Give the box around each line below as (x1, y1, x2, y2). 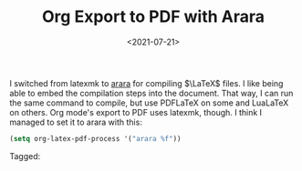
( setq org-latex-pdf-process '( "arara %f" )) (9, 134, 182, 143)
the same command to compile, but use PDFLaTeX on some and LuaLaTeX (9, 97, 289, 108)
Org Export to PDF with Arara (42, 6, 265, 27)
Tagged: (9, 150, 41, 161)
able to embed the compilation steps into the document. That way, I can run (9, 87, 294, 98)
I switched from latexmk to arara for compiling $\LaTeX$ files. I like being (9, 77, 284, 88)
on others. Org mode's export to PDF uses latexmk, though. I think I (9, 106, 263, 117)
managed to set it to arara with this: (9, 116, 143, 127)
